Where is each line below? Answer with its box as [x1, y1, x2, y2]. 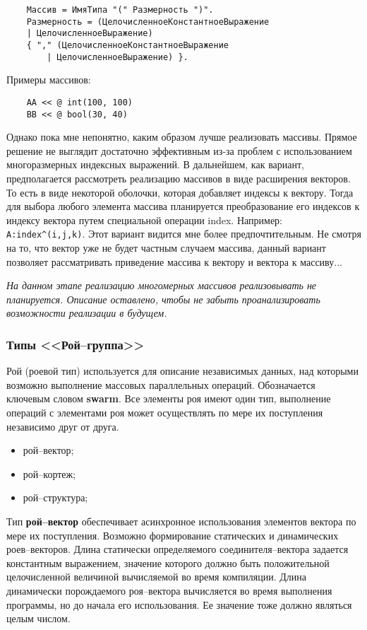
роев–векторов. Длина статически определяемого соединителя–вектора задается [6, 542, 349, 556]
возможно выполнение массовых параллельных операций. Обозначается [6, 377, 315, 392]
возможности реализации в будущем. [6, 305, 167, 320]
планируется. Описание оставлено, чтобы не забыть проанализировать [6, 291, 320, 306]
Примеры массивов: [6, 72, 91, 87]
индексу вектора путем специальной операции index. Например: [6, 212, 283, 227]
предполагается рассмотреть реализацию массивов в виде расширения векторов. [6, 170, 351, 185]
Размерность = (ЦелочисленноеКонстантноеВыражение [26, 16, 270, 27]
